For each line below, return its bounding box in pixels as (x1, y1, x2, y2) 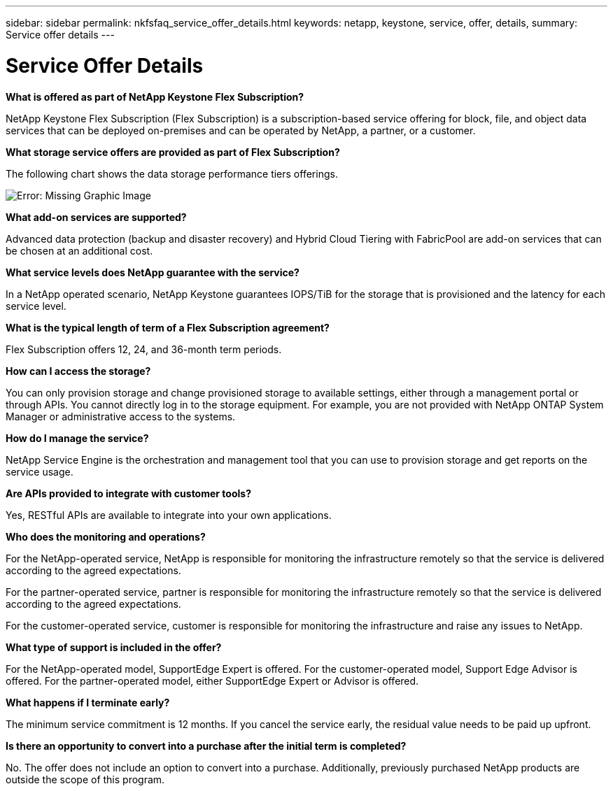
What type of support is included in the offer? (6, 641, 222, 653)
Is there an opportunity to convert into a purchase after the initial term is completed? (6, 739, 407, 752)
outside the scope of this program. (6, 773, 165, 785)
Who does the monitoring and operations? (6, 530, 206, 543)
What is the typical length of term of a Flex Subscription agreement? (6, 321, 330, 334)
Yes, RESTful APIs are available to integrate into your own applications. (6, 508, 332, 521)
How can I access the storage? (6, 364, 151, 377)
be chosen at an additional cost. (6, 244, 153, 257)
